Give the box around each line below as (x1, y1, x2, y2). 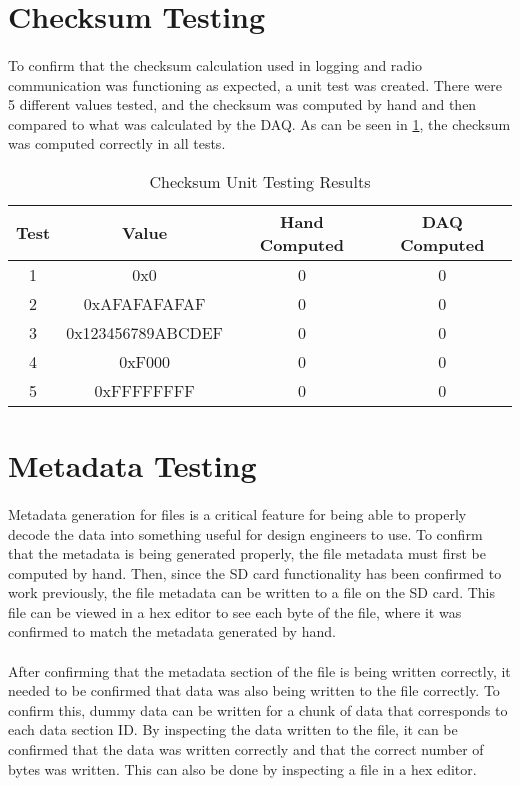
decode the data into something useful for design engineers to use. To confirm (8, 523, 483, 544)
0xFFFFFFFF (94, 378, 195, 402)
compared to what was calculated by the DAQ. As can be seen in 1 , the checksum (8, 113, 511, 134)
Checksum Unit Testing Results (149, 169, 371, 193)
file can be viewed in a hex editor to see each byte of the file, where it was (8, 601, 462, 622)
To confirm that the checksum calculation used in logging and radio (8, 54, 423, 75)
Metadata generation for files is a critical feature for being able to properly (8, 503, 467, 524)
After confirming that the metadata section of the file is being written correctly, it (8, 660, 511, 681)
